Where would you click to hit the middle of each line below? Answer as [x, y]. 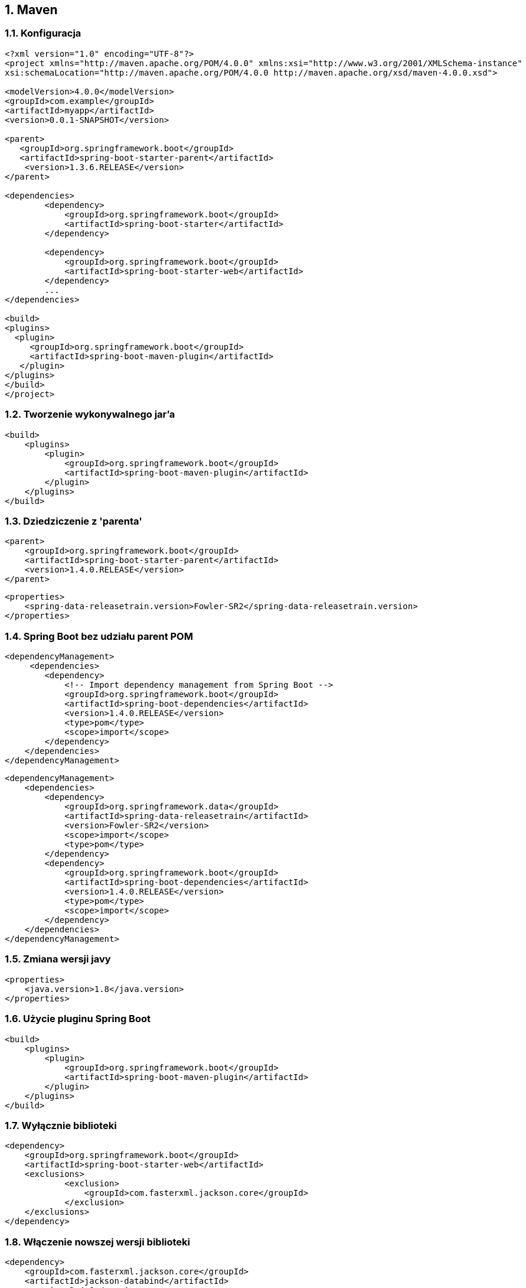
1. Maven [31, 10]
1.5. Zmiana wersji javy [58, 959]
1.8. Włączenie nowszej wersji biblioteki [98, 1242]
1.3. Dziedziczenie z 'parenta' [73, 521]
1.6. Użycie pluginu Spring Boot [78, 1019]
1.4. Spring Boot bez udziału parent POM [99, 636]
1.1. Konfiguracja [43, 33]
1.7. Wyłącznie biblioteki [61, 1125]
